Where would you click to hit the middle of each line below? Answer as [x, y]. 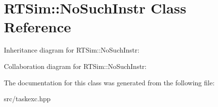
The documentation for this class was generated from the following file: [109, 82]
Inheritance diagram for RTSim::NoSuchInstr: [72, 50]
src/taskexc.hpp [27, 99]
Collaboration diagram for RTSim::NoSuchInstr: [75, 66]
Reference [38, 27]
